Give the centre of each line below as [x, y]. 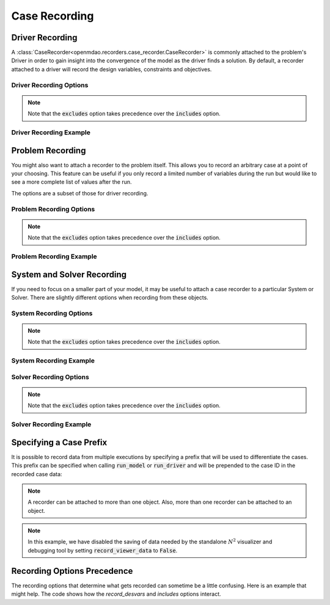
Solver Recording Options [50, 377]
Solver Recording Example [51, 424]
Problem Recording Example [54, 256]
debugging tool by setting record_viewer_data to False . [103, 550]
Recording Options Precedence [72, 571]
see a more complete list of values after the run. [71, 182]
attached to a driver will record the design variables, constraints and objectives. [112, 69]
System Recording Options [52, 313]
